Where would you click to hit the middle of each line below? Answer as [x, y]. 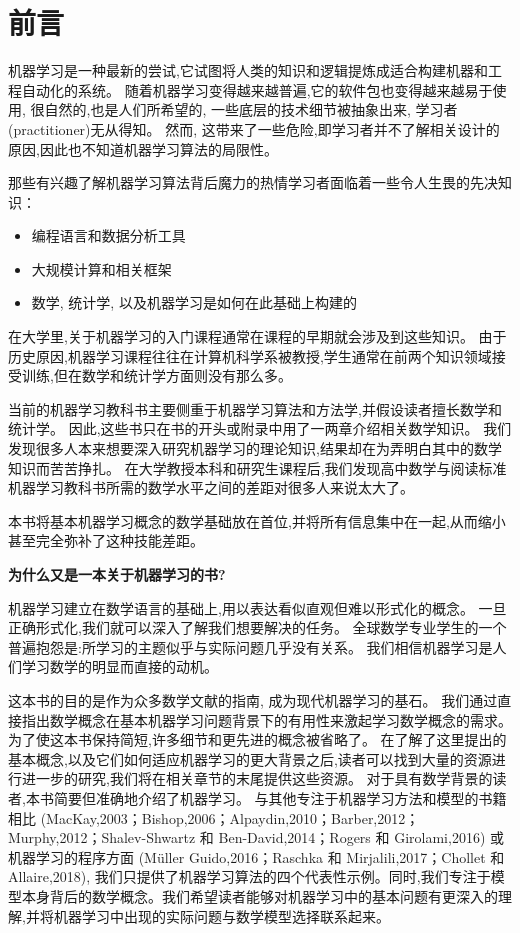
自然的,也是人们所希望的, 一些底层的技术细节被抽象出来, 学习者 [251, 109]
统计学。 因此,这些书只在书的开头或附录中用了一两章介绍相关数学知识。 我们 [260, 428]
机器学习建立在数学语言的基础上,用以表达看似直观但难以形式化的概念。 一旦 [257, 607]
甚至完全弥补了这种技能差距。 [106, 540]
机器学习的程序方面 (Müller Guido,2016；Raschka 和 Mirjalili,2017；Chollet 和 [256, 856]
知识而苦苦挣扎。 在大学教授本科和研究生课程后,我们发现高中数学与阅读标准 [257, 467]
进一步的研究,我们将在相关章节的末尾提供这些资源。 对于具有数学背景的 [257, 778]
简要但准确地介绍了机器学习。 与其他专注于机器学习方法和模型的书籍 [280, 797]
